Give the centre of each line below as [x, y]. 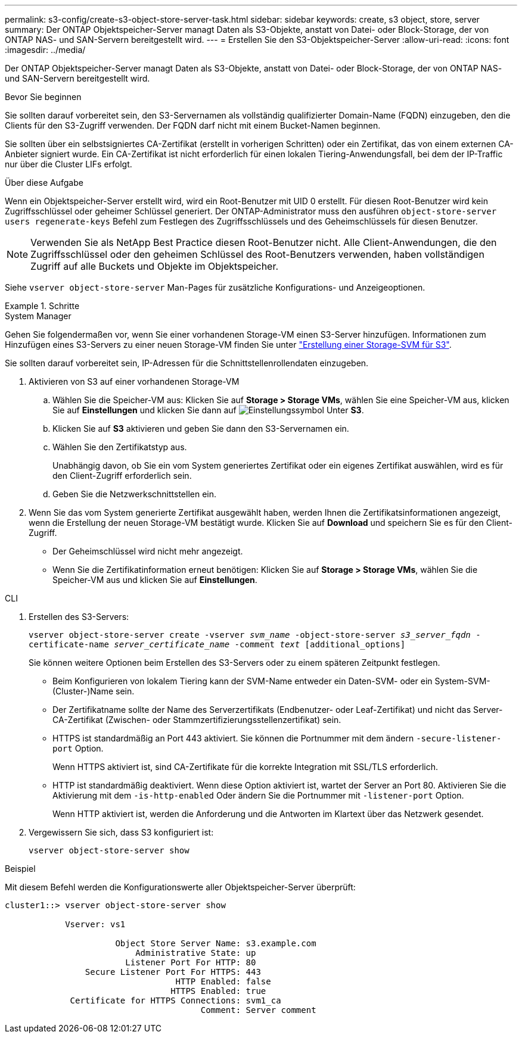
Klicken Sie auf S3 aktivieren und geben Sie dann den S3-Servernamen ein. [201, 428]
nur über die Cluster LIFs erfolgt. [69, 164]
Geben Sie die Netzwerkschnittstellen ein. [135, 494]
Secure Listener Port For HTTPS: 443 [173, 972]
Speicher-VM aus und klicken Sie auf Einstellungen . [155, 580]
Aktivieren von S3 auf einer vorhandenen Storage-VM [134, 381]
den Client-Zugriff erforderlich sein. [122, 476]
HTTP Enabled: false [223, 981]
